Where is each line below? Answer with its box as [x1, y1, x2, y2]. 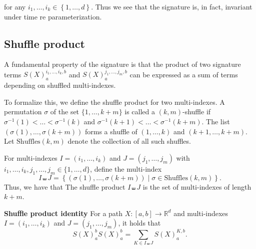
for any [4, 1, 26, 11]
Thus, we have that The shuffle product [4, 181, 125, 192]
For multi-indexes [4, 152, 57, 163]
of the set [50, 106, 79, 117]
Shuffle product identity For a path [4, 208, 123, 218]
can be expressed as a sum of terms [129, 69, 238, 79]
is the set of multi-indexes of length [142, 181, 251, 192]
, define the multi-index [90, 163, 162, 174]
